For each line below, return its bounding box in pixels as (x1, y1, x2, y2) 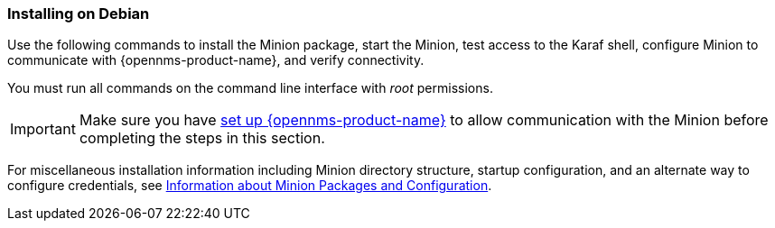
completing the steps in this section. (79, 129, 325, 148)
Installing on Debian (7, 5, 150, 23)
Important (10, 120, 76, 139)
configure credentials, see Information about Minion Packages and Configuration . (7, 178, 492, 194)
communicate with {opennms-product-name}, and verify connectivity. (7, 52, 425, 68)
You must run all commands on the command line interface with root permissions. (7, 80, 493, 96)
